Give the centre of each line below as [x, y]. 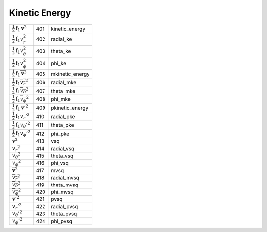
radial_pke [63, 116]
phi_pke [60, 134]
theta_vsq [62, 156]
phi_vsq [60, 163]
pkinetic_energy [70, 108]
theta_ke [61, 51]
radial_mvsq [65, 178]
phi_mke [61, 99]
